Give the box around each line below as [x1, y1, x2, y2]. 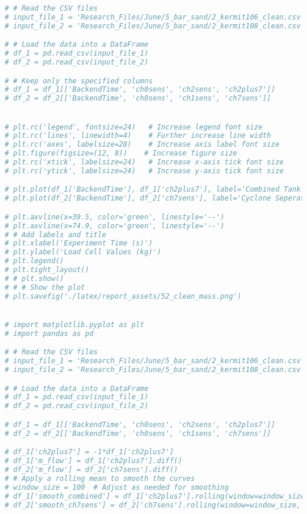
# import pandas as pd [5, 329, 94, 338]
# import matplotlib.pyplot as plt [5, 320, 145, 329]
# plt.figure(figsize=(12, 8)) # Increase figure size [5, 149, 237, 158]
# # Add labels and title [5, 230, 106, 239]
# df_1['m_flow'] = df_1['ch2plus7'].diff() [5, 457, 182, 465]
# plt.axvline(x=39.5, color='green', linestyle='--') [5, 212, 225, 221]
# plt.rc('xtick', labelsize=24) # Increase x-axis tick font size [5, 158, 284, 166]
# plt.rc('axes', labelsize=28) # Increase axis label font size [5, 140, 280, 149]
